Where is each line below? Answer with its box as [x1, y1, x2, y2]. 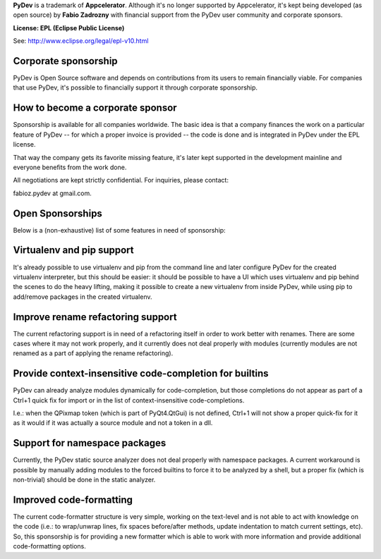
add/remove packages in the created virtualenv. [13, 293, 152, 301]
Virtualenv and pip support [13, 244, 134, 257]
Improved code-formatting [13, 493, 133, 505]
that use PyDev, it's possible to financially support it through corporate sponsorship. [13, 83, 258, 92]
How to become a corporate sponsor [13, 102, 177, 114]
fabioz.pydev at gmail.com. [13, 189, 92, 197]
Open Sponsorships [13, 207, 102, 219]
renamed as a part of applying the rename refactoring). [13, 349, 174, 357]
